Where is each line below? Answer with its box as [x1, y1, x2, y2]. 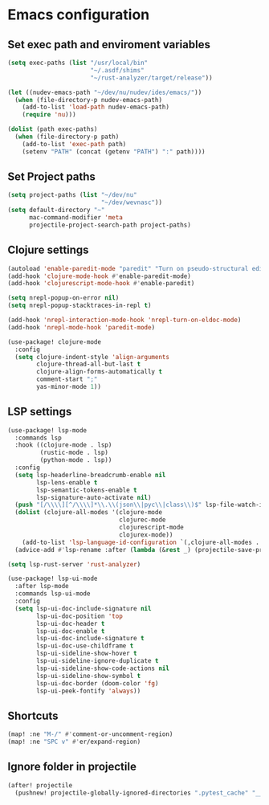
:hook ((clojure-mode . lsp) [14, 441, 112, 449]
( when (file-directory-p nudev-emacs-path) [14, 96, 162, 104]
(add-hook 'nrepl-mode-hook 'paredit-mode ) [7, 323, 156, 331]
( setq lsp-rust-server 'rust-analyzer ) [7, 560, 141, 568]
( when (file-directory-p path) [14, 133, 120, 141]
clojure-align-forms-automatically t [36, 368, 162, 376]
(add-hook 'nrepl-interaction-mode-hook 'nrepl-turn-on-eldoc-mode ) [7, 316, 242, 324]
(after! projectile [7, 781, 73, 789]
